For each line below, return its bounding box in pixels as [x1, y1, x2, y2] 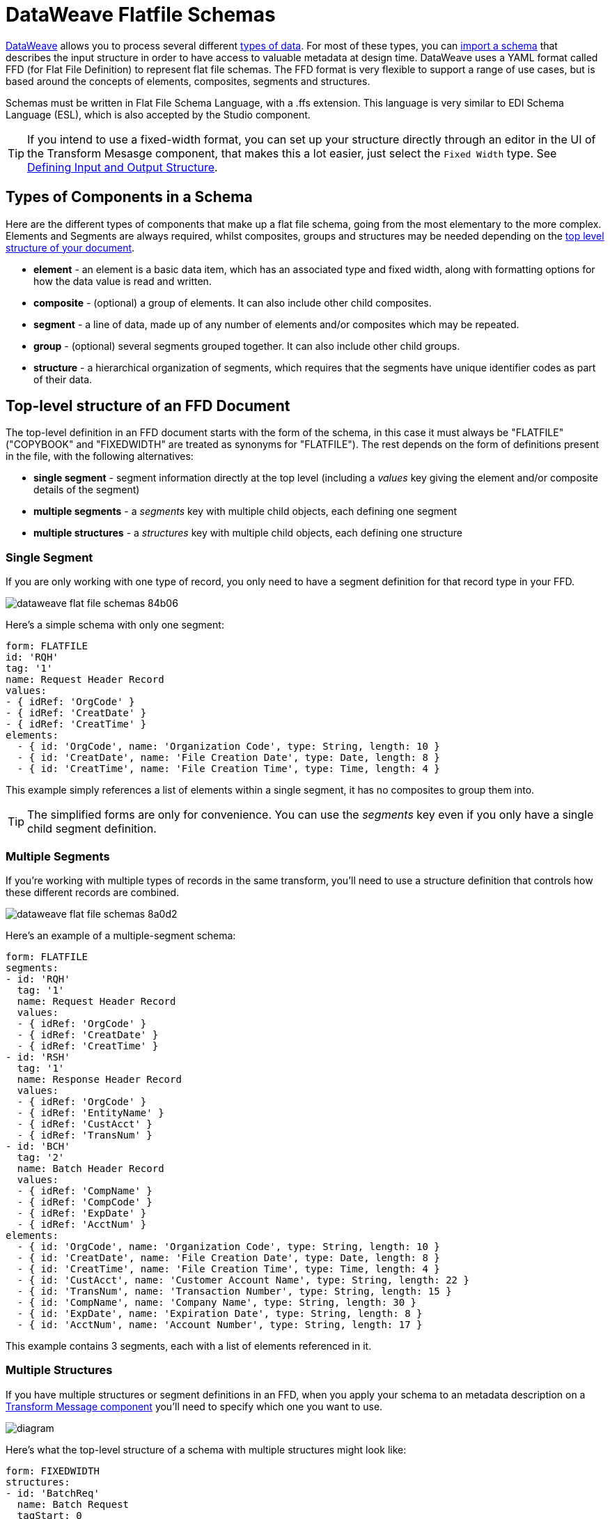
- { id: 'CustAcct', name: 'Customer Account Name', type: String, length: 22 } [17, 1274, 469, 1286]
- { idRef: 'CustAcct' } [17, 1118, 152, 1129]
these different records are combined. [6, 886, 180, 898]
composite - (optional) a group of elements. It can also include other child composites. [33, 296, 432, 309]
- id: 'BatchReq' [6, 1487, 100, 1499]
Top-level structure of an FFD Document [6, 397, 290, 415]
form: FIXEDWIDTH [6, 1465, 100, 1476]
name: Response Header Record [17, 1073, 182, 1085]
